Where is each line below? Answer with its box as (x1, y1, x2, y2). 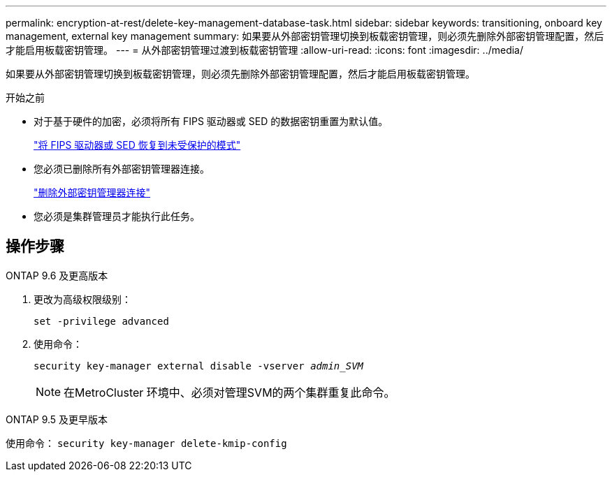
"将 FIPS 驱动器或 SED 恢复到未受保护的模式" (34, 139, 241, 151)
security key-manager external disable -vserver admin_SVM (34, 360, 364, 372)
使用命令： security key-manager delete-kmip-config (6, 436, 287, 449)
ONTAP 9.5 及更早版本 (6, 413, 108, 425)
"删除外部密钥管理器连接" (34, 186, 151, 198)
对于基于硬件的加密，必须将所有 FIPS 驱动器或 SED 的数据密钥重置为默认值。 (34, 115, 388, 127)
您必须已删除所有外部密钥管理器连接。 (34, 163, 210, 175)
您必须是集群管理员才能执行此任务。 (34, 210, 200, 222)
